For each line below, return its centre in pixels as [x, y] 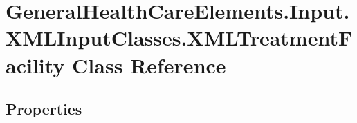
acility [35, 65]
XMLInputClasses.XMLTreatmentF [179, 38]
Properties [44, 109]
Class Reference [149, 65]
